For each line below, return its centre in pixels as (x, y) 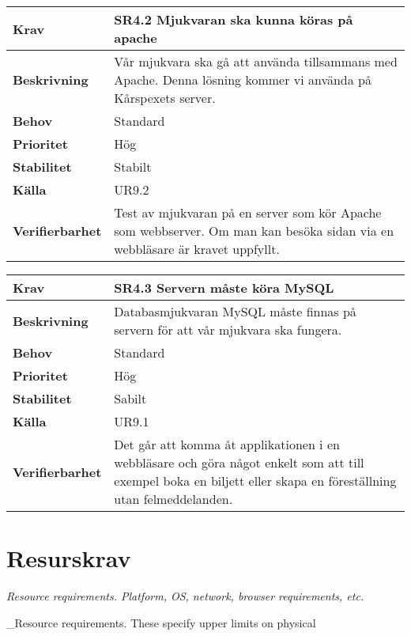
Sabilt (130, 398)
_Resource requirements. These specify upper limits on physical (161, 622)
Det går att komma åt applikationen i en (227, 444)
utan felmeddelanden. (173, 499)
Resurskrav (69, 558)
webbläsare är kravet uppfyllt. (197, 249)
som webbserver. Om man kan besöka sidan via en (254, 231)
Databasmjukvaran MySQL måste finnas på (235, 311)
